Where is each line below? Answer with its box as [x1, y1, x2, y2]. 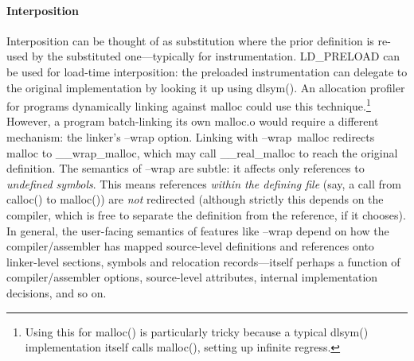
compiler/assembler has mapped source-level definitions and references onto [6, 238, 374, 254]
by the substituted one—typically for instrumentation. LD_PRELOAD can [31, 48, 400, 64]
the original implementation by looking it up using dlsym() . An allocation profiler [6, 79, 405, 95]
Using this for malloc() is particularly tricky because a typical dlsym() [25, 323, 369, 340]
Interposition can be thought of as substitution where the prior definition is [6, 32, 374, 49]
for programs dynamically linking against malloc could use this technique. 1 [6, 95, 371, 114]
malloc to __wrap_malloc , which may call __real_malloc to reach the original [6, 144, 398, 161]
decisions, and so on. [6, 284, 107, 301]
